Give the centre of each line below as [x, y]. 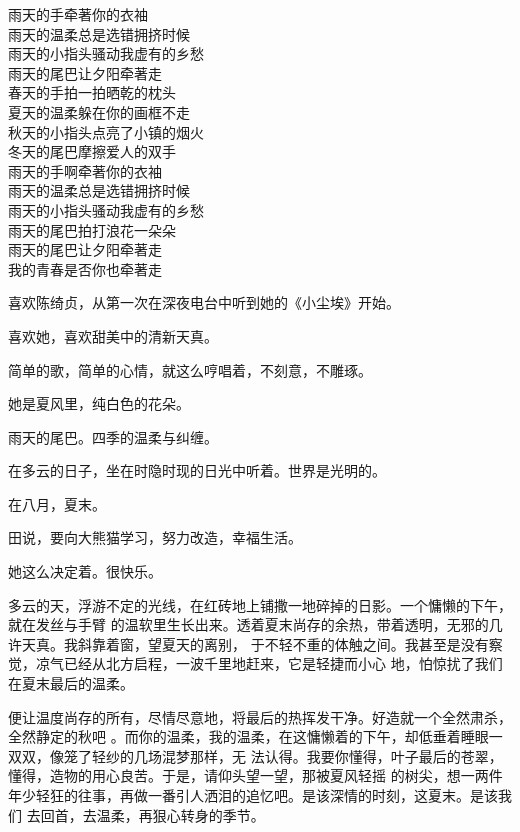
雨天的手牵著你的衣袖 [78, 14]
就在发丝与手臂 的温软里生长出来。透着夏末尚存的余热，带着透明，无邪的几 [255, 624]
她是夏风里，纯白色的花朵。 [99, 403]
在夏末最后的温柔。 [71, 683]
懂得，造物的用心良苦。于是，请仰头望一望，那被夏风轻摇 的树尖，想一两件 [255, 775]
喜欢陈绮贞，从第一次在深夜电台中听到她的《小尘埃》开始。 [204, 302]
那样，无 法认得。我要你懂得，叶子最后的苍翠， [346, 755]
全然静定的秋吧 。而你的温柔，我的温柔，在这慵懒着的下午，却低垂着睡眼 [248, 736]
